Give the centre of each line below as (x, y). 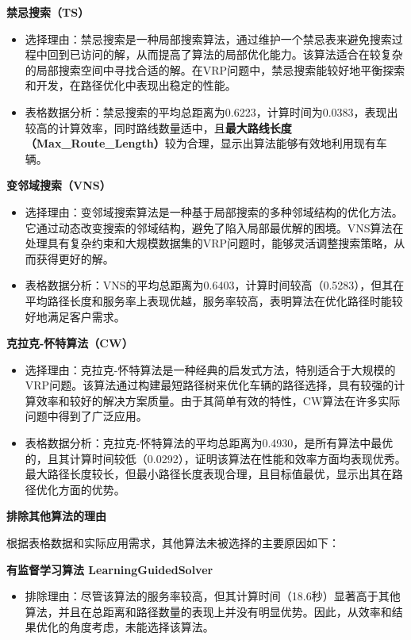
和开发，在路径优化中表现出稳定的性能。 (131, 85)
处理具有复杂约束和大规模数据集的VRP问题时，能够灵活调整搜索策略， (209, 243)
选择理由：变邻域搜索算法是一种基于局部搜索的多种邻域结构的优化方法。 (214, 211)
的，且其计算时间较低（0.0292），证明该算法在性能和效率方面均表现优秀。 (215, 458)
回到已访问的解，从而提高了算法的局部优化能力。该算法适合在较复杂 (225, 54)
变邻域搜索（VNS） (59, 185)
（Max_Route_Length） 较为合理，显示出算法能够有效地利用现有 (200, 143)
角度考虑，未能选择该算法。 (142, 627)
